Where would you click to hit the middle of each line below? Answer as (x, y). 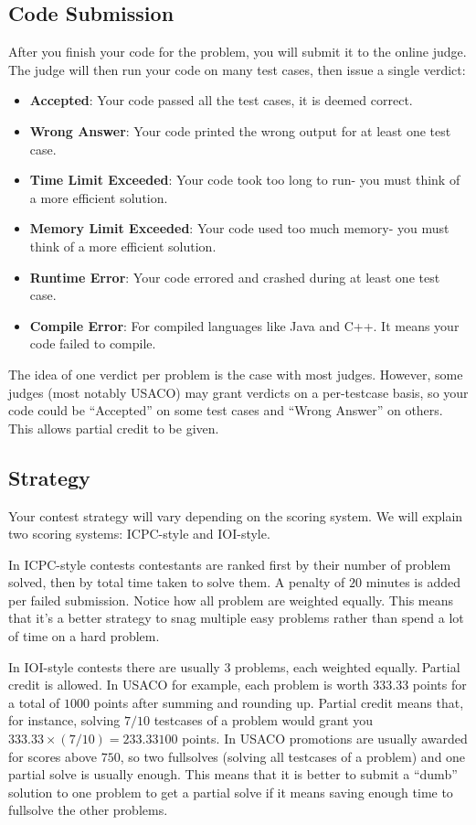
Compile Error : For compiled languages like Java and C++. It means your (244, 325)
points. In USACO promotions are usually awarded (325, 739)
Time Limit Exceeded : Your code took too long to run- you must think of (245, 180)
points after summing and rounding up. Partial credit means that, (279, 702)
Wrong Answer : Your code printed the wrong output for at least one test (240, 130)
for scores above (53, 756)
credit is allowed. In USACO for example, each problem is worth (189, 685)
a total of (34, 702)
